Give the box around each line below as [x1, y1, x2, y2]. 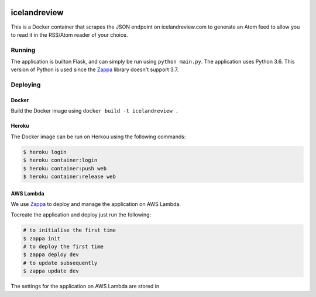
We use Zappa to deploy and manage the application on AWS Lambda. [11, 200, 181, 207]
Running [11, 46, 36, 54]
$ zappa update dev [23, 268, 79, 274]
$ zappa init [23, 235, 61, 242]
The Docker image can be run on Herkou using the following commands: [11, 133, 186, 140]
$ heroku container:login [23, 157, 98, 163]
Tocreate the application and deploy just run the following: [11, 211, 152, 218]
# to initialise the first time [23, 227, 116, 233]
